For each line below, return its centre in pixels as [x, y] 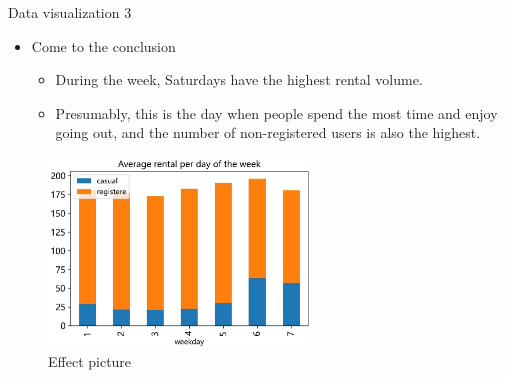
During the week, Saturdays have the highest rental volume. [239, 79]
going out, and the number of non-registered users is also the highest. [268, 132]
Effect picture [90, 361]
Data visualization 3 [70, 12]
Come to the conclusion [103, 45]
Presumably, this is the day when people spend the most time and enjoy [276, 112]
